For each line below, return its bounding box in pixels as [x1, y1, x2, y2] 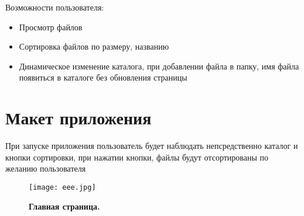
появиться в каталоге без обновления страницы [19, 71, 187, 83]
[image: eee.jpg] [29, 183, 96, 191]
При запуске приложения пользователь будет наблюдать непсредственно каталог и [5, 140, 298, 152]
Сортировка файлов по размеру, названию [19, 40, 169, 53]
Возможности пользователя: [5, 1, 104, 13]
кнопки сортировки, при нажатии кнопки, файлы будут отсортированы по [5, 151, 268, 163]
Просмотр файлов [19, 20, 83, 33]
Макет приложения [5, 106, 152, 130]
